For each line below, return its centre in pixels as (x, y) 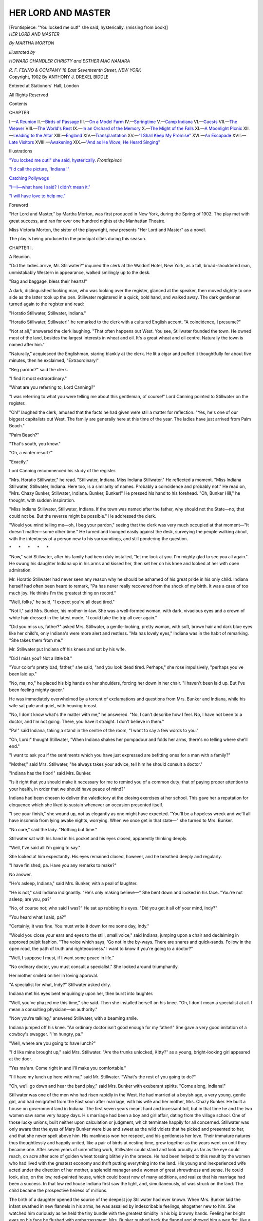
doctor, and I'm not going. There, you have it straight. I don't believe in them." (86, 721)
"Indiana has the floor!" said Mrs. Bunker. (50, 773)
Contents (18, 104)
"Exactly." (19, 462)
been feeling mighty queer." (37, 690)
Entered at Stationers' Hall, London (44, 86)
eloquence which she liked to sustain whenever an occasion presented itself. (86, 805)
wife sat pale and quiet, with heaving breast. (53, 705)
